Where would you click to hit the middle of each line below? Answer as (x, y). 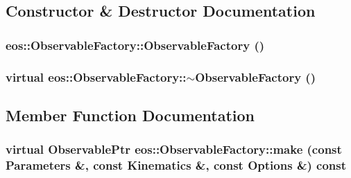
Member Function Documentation (130, 115)
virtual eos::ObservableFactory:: (96, 77)
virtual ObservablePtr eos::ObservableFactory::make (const (174, 149)
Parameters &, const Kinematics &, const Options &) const (176, 165)
